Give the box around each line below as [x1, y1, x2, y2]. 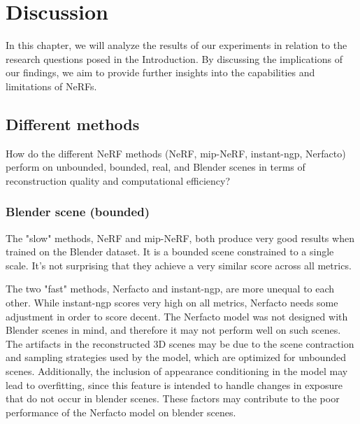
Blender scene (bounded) [6, 203, 150, 220]
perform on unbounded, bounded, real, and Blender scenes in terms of [6, 160, 305, 174]
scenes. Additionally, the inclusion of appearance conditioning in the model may [6, 364, 348, 379]
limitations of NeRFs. [6, 78, 97, 93]
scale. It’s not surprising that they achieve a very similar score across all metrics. [6, 257, 352, 272]
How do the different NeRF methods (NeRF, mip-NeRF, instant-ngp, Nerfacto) [6, 146, 346, 160]
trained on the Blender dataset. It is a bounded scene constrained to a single [6, 244, 334, 259]
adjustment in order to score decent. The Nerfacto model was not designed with [6, 309, 348, 323]
